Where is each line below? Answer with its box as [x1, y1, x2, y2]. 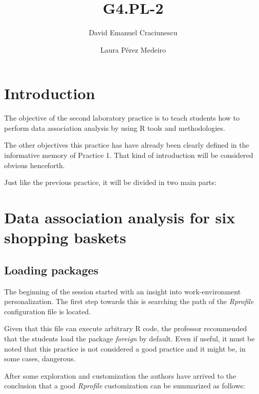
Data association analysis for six [4, 207, 235, 227]
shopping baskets [4, 227, 126, 248]
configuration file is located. [4, 306, 91, 316]
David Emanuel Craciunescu [89, 27, 178, 38]
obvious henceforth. [4, 159, 65, 170]
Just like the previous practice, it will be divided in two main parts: [4, 177, 217, 188]
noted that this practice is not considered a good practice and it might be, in [4, 343, 246, 354]
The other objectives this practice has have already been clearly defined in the [4, 140, 249, 150]
